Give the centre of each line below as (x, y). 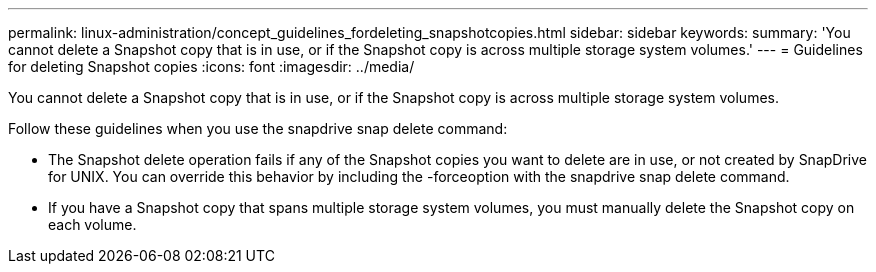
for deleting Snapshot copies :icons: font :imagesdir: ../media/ (211, 66)
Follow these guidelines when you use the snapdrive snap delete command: (258, 128)
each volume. (92, 224)
